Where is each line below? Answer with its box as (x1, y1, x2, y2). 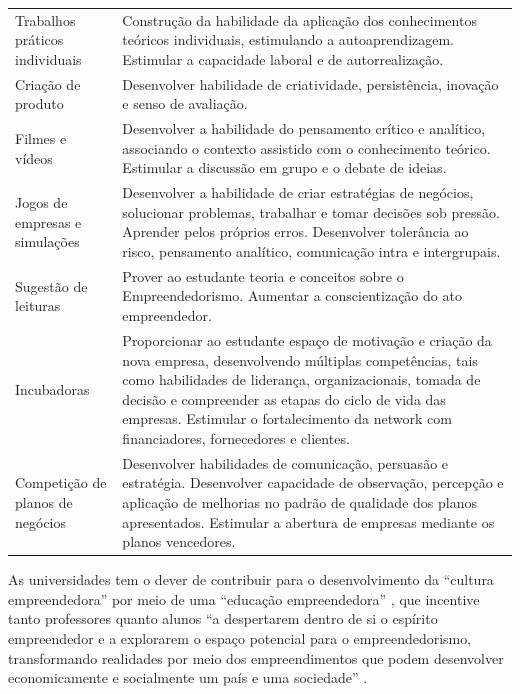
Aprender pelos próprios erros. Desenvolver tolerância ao (122, 221, 469, 242)
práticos (15, 29, 64, 50)
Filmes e (15, 128, 67, 149)
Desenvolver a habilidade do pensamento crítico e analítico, (122, 118, 486, 139)
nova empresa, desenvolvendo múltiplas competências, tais (122, 349, 478, 370)
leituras (15, 295, 61, 316)
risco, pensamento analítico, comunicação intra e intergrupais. (122, 241, 501, 262)
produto (15, 93, 64, 114)
